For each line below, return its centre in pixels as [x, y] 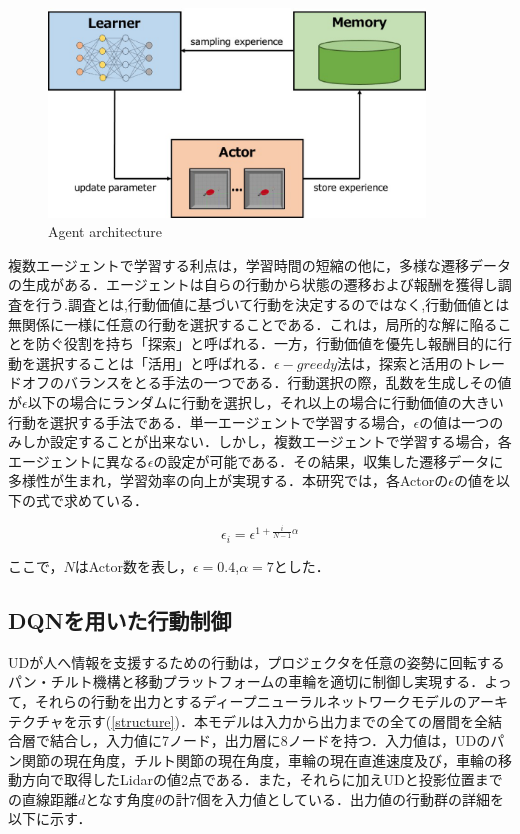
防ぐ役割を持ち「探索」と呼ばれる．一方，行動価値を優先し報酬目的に [266, 343]
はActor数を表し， [133, 565]
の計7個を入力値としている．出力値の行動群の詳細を [333, 798]
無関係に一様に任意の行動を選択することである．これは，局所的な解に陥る [253, 323]
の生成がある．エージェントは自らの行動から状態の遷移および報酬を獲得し [253, 284]
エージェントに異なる [78, 460]
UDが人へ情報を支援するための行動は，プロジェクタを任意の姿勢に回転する [256, 661]
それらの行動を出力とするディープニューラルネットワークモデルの [251, 700]
